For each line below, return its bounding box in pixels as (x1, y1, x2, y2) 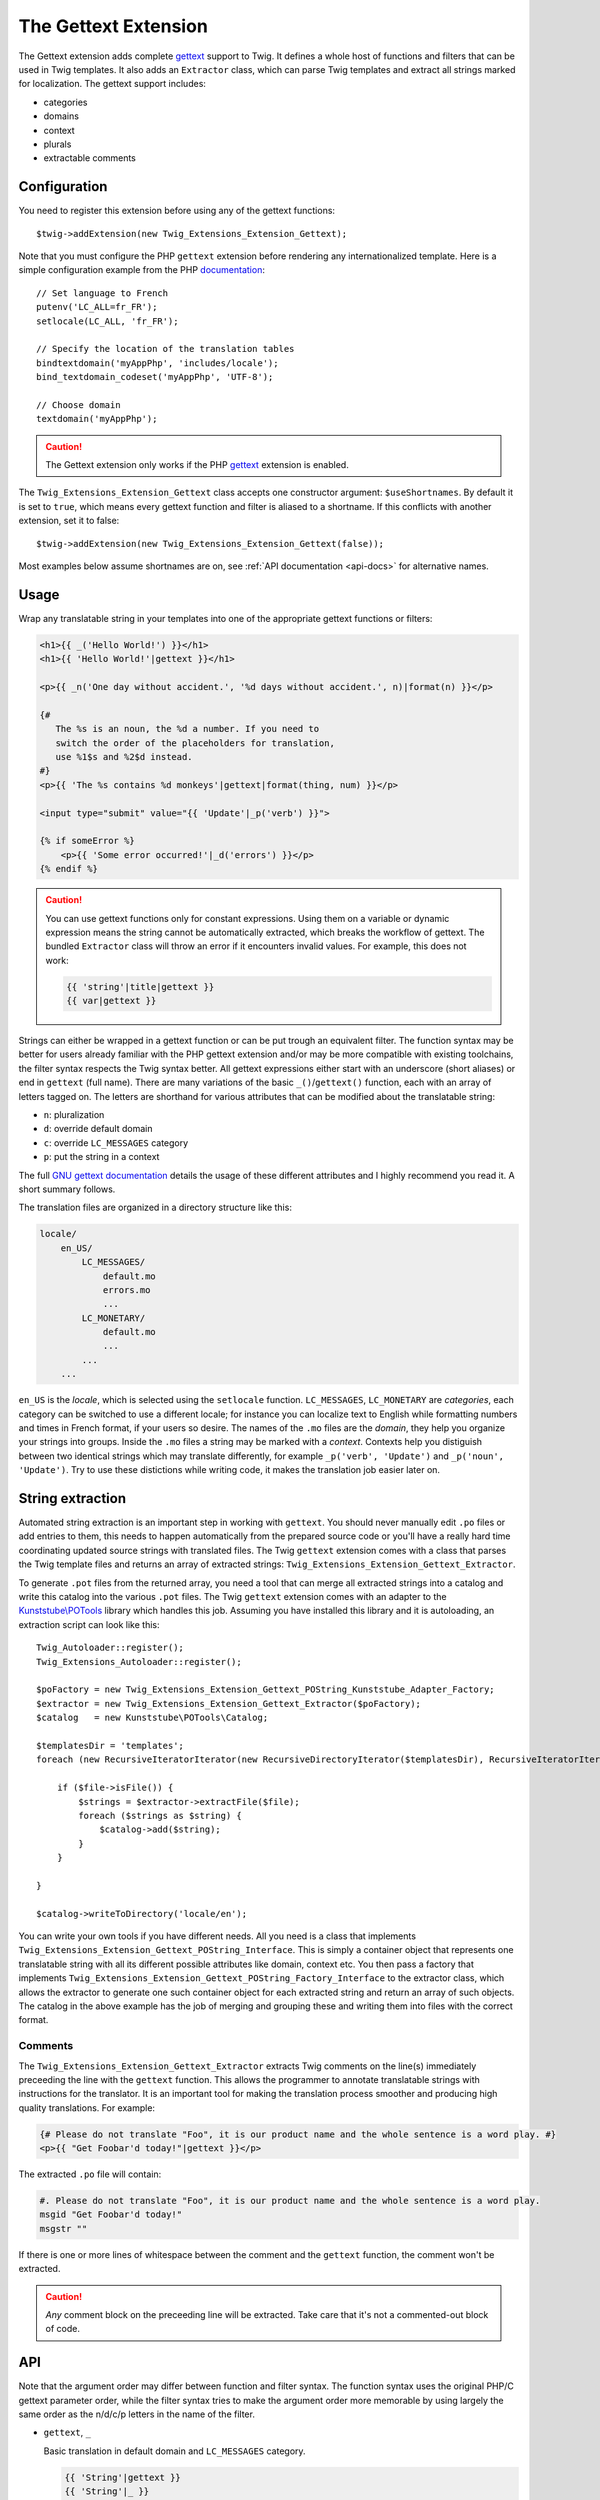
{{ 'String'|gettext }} (64, 2471, 182, 2483)
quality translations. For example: (18, 2101, 155, 2114)
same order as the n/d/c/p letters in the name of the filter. (18, 2408, 255, 2420)
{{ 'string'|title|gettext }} (66, 981, 215, 992)
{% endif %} (39, 863, 99, 875)
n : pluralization (43, 1109, 105, 1120)
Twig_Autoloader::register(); (36, 1642, 185, 1654)
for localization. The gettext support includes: (18, 78, 207, 90)
